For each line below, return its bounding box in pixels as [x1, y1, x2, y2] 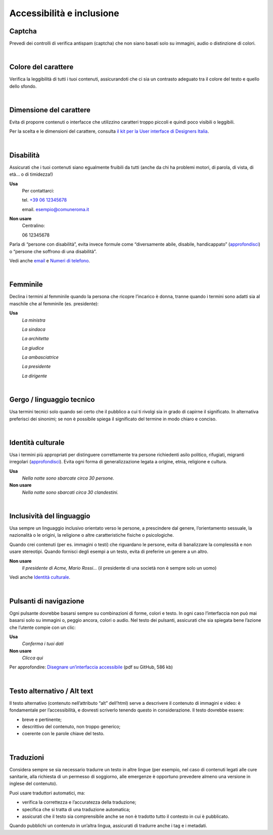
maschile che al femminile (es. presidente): [9, 300, 99, 306]
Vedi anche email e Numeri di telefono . [9, 258, 90, 264]
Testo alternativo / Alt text [9, 687, 94, 695]
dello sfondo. [9, 83, 37, 89]
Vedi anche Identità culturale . [9, 574, 71, 580]
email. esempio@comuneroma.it [22, 206, 89, 212]
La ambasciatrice [22, 354, 59, 361]
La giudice [22, 345, 44, 351]
